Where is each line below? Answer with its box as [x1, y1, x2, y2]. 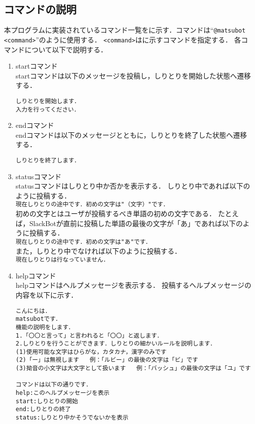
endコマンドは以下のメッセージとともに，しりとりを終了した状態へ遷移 [15, 129, 247, 140]
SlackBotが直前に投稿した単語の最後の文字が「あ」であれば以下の [29, 218, 243, 228]
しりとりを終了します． [15, 156, 80, 164]
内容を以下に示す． [15, 289, 78, 300]
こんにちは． [15, 307, 51, 314]
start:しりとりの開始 [15, 397, 78, 405]
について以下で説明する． [24, 44, 108, 54]
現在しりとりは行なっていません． [15, 256, 109, 264]
